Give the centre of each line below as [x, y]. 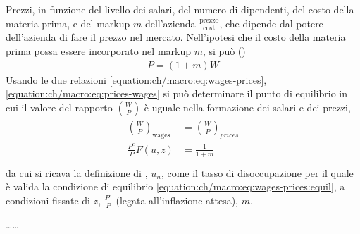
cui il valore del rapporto [59, 107]
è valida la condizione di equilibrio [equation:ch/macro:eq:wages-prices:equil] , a [175, 186]
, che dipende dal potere [271, 23]
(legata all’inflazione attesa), [177, 200]
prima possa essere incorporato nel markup [99, 51]
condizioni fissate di [48, 200]
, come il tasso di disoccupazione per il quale [257, 172]
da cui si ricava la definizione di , [77, 172]
